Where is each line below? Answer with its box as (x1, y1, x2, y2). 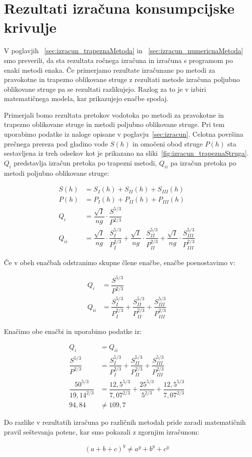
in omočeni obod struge (132, 138, 203, 148)
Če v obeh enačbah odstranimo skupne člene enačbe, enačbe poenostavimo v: (4, 257, 235, 267)
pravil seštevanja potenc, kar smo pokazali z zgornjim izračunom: (4, 426, 199, 436)
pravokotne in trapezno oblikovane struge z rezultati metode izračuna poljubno (4, 74, 240, 84)
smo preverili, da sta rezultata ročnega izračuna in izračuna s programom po (4, 55, 233, 65)
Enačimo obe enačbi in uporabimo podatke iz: (4, 326, 142, 336)
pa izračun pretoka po (170, 157, 236, 167)
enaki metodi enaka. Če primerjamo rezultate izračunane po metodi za (4, 64, 215, 75)
